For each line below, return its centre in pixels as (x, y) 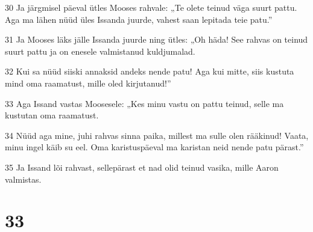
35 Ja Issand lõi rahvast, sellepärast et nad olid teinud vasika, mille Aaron (142, 167)
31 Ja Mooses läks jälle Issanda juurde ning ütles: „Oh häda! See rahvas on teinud (156, 39)
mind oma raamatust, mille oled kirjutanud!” (88, 83)
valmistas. (23, 179)
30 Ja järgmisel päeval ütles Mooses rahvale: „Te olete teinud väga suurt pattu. (151, 7)
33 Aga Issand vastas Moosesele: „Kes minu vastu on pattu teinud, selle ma (144, 103)
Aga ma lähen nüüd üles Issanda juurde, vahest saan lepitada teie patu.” (139, 19)
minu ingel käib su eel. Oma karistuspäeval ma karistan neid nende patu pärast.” (154, 147)
